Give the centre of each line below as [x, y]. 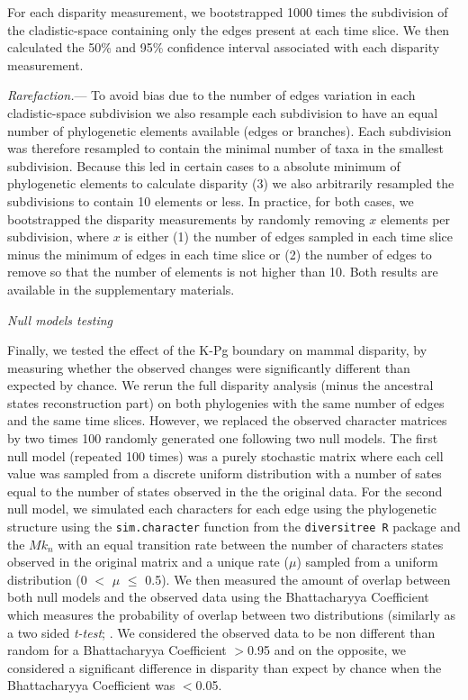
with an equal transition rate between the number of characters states [251, 544]
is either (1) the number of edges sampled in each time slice [289, 236]
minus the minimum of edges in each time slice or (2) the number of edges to [220, 254]
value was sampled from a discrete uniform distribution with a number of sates [225, 473]
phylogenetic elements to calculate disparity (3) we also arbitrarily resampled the [231, 183]
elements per [415, 218]
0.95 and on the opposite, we [327, 650]
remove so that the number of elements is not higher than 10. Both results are [223, 272]
